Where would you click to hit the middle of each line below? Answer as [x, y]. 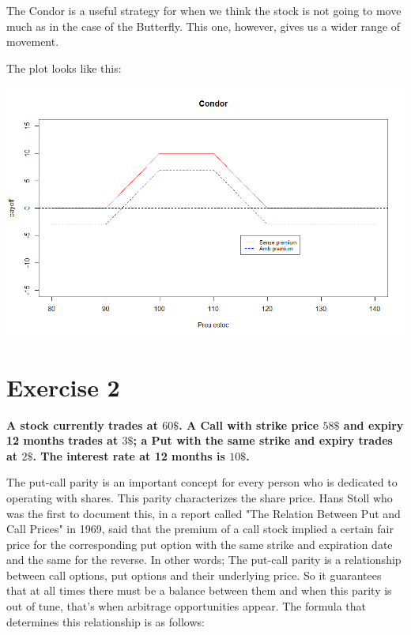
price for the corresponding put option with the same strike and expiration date [200, 544]
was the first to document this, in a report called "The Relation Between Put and [204, 513]
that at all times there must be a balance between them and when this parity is [199, 590]
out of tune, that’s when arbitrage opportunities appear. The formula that [187, 606]
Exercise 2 [63, 387]
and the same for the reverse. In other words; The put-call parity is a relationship [204, 560]
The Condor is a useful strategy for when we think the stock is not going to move [204, 10]
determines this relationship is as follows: [106, 621]
